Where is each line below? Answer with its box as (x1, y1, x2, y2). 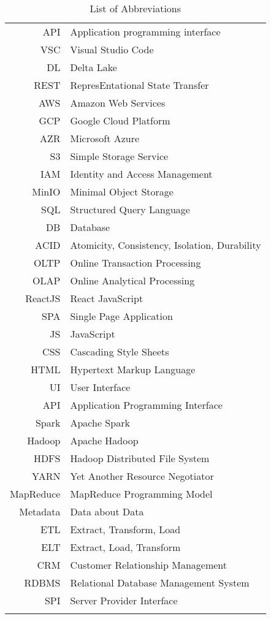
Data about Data (70, 504, 144, 518)
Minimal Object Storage (70, 184, 174, 199)
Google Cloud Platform (70, 113, 170, 127)
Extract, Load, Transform (70, 540, 181, 554)
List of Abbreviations (90, 1, 181, 15)
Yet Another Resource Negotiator (70, 469, 214, 483)
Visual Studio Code (70, 42, 154, 56)
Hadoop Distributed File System (70, 451, 210, 465)
